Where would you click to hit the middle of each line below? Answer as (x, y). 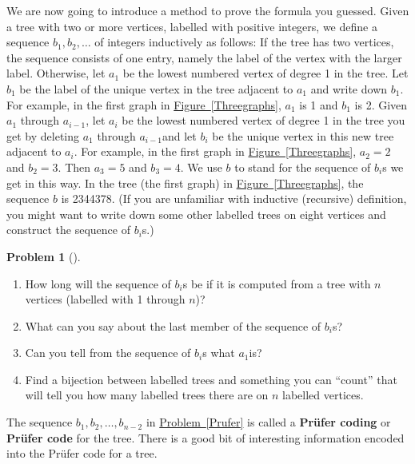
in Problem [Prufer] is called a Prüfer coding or (268, 422)
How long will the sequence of (98, 283)
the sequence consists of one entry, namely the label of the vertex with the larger (204, 57)
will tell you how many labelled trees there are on (147, 395)
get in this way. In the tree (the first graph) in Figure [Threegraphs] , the (185, 182)
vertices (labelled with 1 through (105, 299)
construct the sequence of (68, 230)
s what (219, 353)
